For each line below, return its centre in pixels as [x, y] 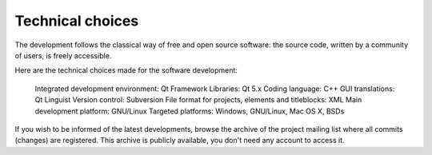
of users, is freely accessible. [63, 55]
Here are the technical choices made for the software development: [126, 70]
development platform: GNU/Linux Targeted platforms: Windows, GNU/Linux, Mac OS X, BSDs [190, 111]
